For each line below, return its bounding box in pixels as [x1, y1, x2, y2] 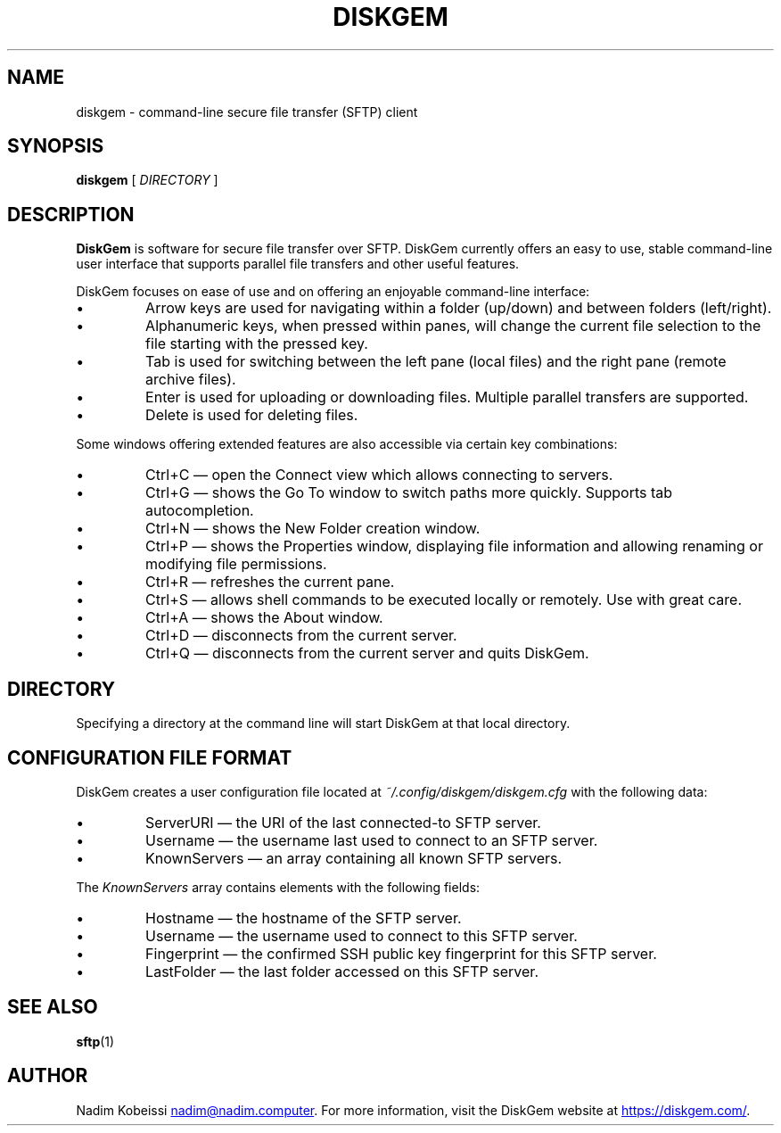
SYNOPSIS [7, 135, 104, 158]
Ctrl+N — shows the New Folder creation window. [145, 519, 481, 538]
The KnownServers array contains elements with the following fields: [76, 879, 481, 895]
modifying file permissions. [145, 555, 327, 574]
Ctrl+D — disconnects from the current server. [145, 626, 457, 645]
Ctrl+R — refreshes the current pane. [145, 573, 395, 591]
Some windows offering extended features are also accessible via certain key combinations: [76, 436, 618, 452]
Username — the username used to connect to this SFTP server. [145, 926, 578, 945]
